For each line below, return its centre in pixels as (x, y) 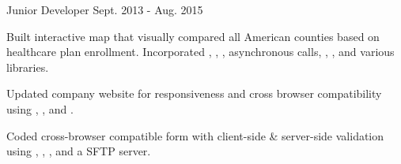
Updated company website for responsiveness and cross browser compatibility (194, 93)
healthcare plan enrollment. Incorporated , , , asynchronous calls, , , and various (200, 52)
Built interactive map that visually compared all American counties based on (193, 36)
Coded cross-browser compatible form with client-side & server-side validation (195, 135)
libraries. (28, 67)
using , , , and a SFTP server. (79, 151)
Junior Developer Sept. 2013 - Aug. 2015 (105, 9)
